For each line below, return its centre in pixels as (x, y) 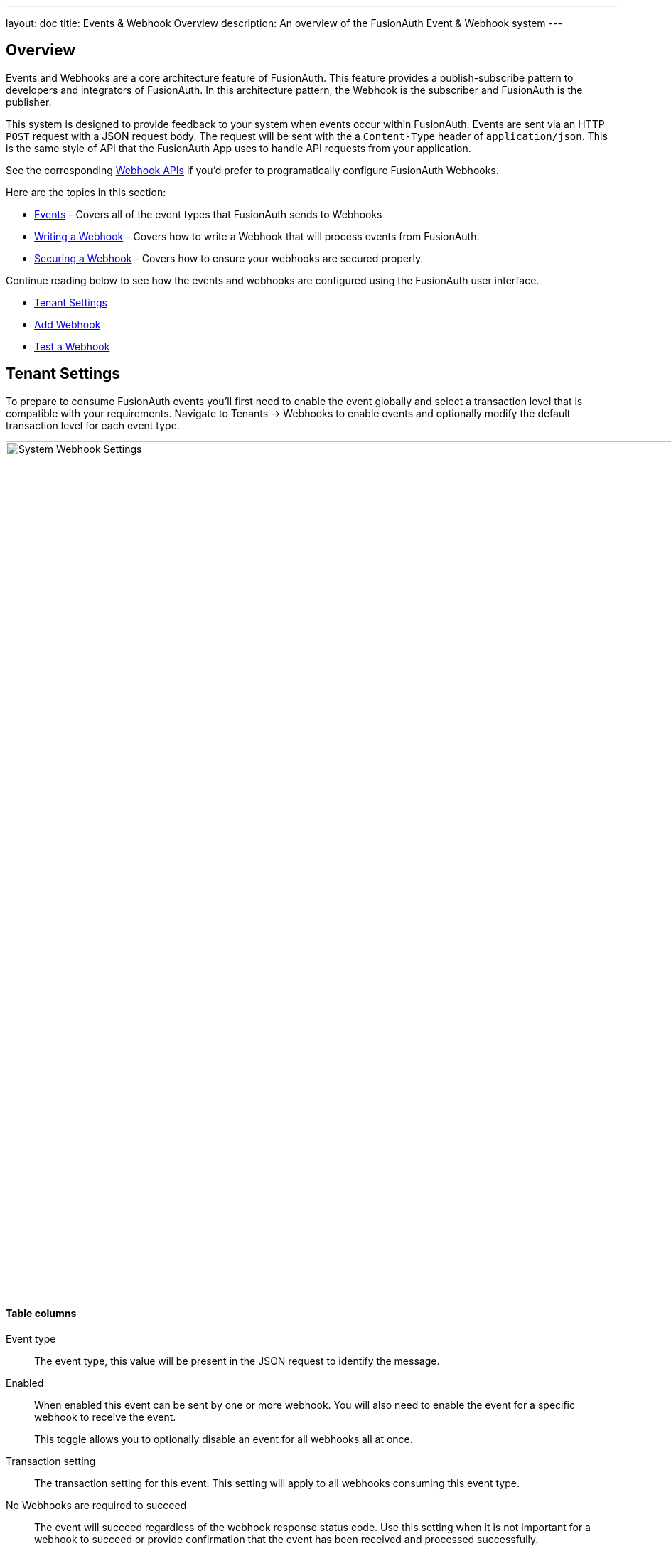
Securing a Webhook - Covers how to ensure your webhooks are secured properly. (229, 258)
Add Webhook (68, 324)
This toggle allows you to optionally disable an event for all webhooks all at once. (224, 1439)
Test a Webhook (72, 346)
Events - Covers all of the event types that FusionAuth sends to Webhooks (208, 214)
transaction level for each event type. (93, 425)
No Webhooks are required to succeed (96, 1505)
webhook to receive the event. (105, 1417)
